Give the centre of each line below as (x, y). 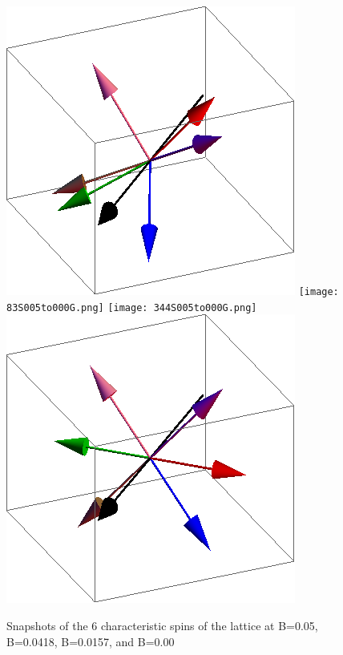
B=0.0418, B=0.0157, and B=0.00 (91, 641)
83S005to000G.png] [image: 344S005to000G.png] (132, 307)
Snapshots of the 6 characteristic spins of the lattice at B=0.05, (162, 625)
